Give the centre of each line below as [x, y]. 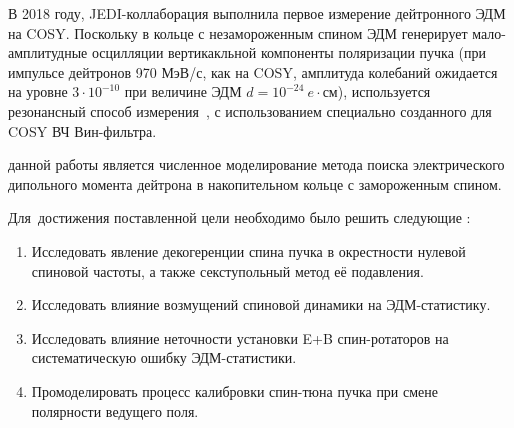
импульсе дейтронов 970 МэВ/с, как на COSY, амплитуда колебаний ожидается [253, 71]
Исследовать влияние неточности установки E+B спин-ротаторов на [240, 337]
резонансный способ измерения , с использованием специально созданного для [250, 110]
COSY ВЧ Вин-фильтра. [82, 130]
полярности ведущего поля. [115, 410]
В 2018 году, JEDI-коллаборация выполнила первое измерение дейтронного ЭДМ [257, 13]
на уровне [38, 91]
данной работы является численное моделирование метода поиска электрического [256, 164]
